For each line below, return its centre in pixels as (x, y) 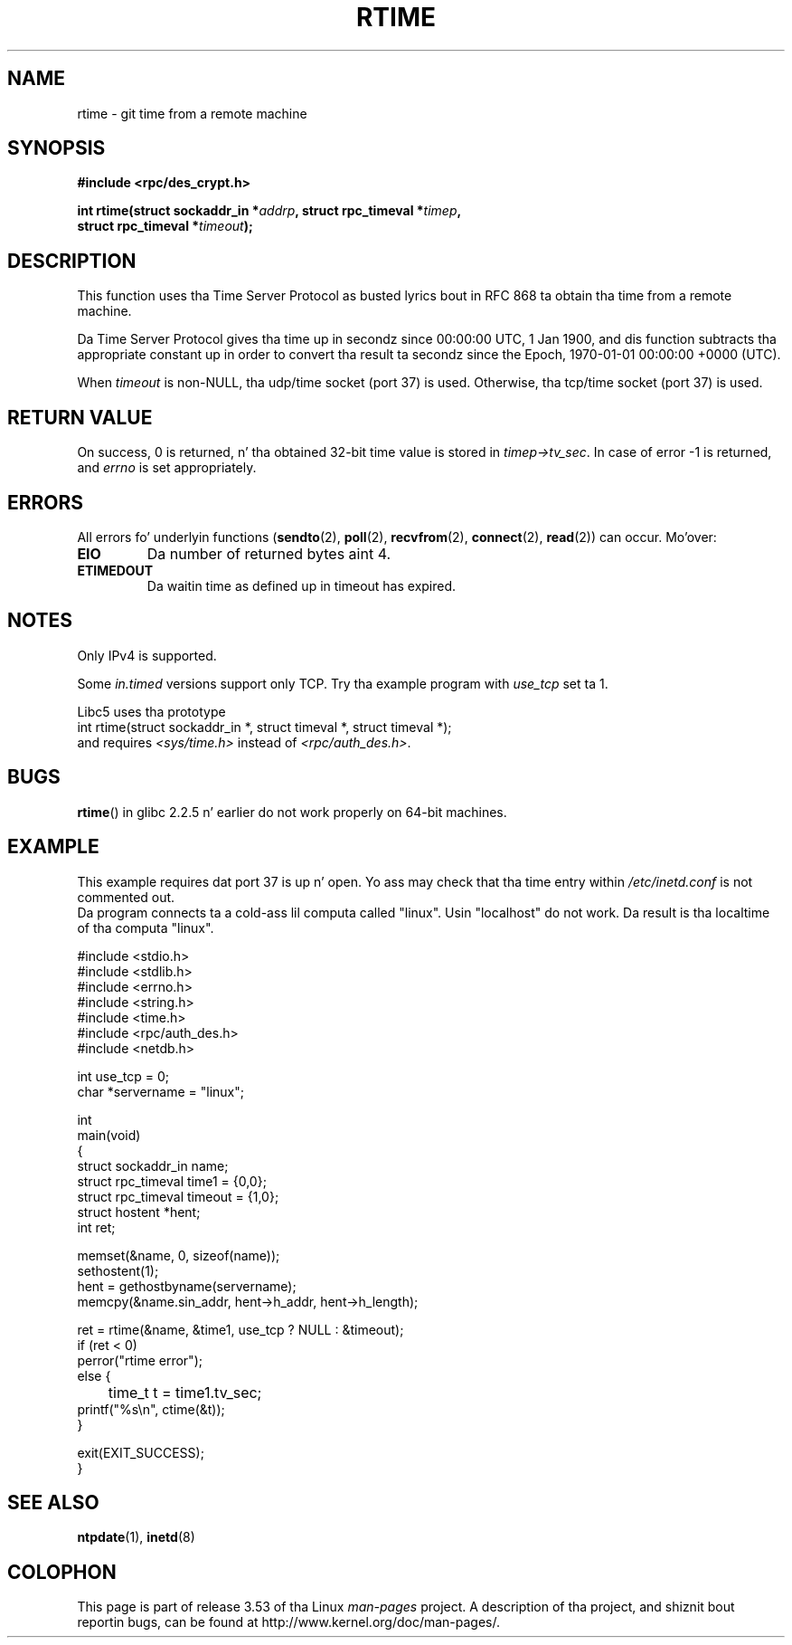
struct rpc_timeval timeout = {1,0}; (178, 1196)
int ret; (96, 1227)
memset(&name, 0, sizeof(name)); (179, 1255)
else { (94, 1375)
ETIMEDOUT (115, 570)
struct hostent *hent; (139, 1212)
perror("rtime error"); (140, 1360)
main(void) (109, 1135)
